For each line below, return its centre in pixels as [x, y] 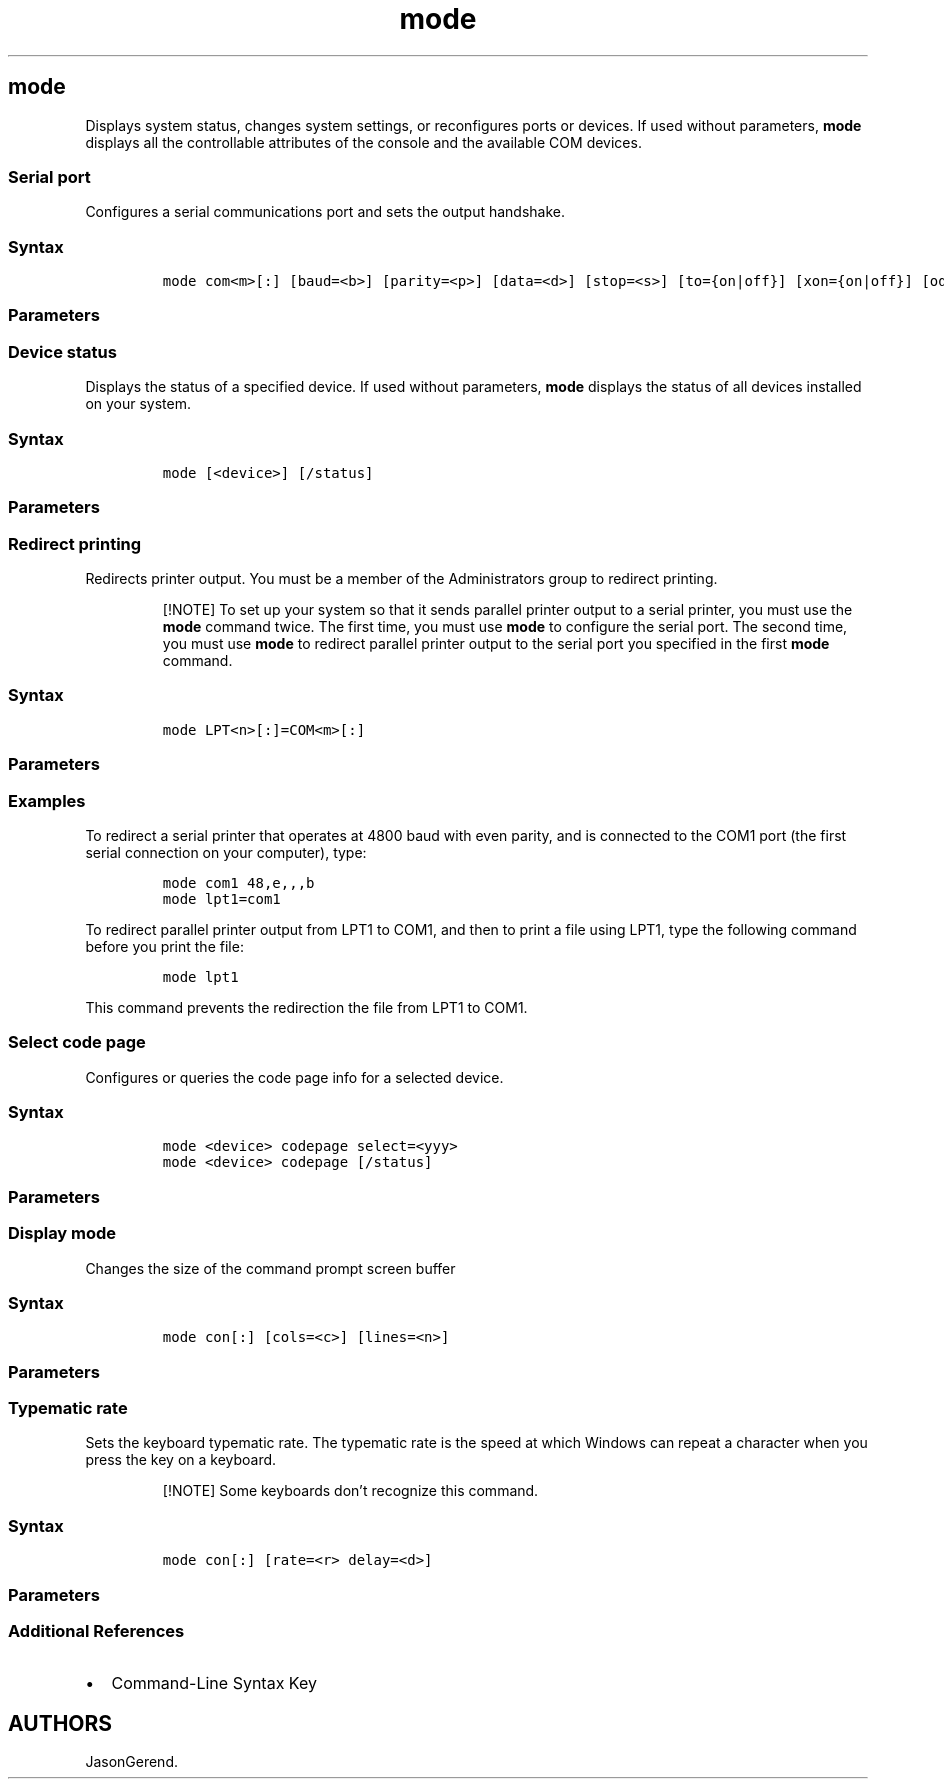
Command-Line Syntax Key [214, 1683]
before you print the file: [164, 946]
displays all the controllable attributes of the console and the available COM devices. [363, 142]
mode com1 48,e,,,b [238, 882]
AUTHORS [60, 1723]
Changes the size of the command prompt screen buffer [270, 1268]
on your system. [138, 404]
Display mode [62, 1233]
